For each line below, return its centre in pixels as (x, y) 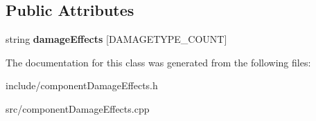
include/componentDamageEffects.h (82, 85)
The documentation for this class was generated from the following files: (158, 62)
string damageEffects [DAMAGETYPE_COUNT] (116, 39)
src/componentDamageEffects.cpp (78, 108)
